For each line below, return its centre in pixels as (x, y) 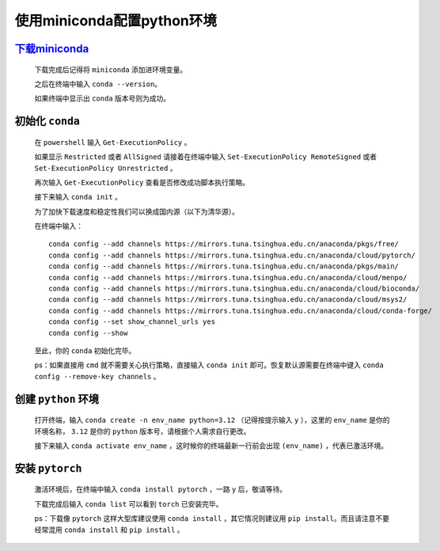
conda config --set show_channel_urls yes (132, 322)
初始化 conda (47, 122)
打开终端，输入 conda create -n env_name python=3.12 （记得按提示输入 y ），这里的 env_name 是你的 (212, 420)
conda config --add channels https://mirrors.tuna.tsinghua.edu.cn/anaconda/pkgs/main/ (224, 266)
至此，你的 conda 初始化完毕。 (85, 351)
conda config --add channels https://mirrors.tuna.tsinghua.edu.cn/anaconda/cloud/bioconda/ (234, 289)
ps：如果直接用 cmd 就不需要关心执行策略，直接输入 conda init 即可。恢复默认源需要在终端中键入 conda (209, 365)
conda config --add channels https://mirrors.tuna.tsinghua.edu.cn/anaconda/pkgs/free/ (224, 244)
